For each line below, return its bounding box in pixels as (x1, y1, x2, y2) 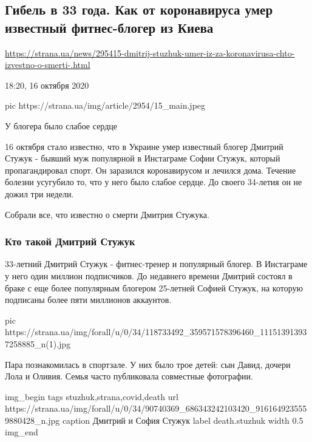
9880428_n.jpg (5, 413, 60, 426)
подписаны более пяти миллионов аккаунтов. (5, 293, 172, 306)
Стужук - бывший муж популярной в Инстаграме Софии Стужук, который (5, 152, 280, 165)
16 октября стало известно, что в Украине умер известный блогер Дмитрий (5, 140, 283, 152)
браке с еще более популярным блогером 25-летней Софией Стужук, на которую (5, 281, 303, 294)
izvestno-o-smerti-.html (5, 58, 90, 71)
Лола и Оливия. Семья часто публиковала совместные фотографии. (5, 370, 253, 382)
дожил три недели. (5, 187, 74, 200)
